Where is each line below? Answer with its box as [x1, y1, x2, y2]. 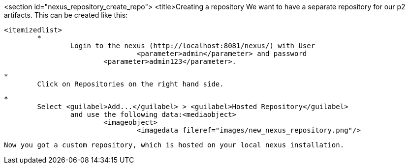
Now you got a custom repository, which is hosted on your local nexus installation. [4, 141, 345, 149]
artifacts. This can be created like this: [4, 11, 128, 19]
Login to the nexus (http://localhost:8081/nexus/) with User [70, 42, 315, 50]
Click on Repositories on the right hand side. [37, 80, 224, 88]
